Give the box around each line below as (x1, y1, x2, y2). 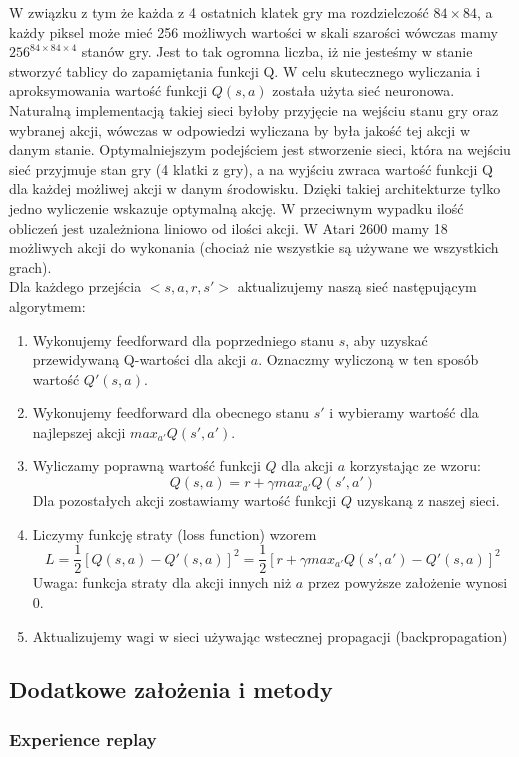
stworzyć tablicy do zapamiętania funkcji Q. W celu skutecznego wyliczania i (9, 60, 481, 81)
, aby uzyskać (345, 329, 428, 350)
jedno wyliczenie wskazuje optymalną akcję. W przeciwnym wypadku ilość (9, 197, 464, 218)
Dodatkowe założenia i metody (9, 674, 333, 705)
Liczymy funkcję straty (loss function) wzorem (32, 523, 317, 544)
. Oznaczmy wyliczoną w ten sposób (258, 349, 479, 370)
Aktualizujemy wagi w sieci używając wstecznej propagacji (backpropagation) (32, 625, 508, 646)
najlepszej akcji (32, 421, 126, 442)
